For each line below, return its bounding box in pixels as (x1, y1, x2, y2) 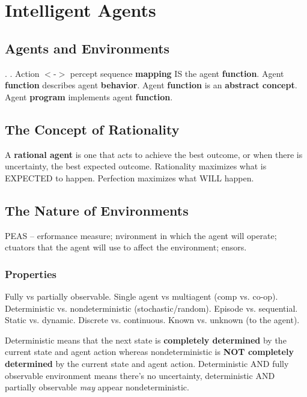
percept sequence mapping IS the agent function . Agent (70, 67, 284, 79)
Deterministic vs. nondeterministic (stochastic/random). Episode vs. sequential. (5, 302, 298, 314)
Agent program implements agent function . (5, 90, 173, 103)
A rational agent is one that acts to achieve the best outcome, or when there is (5, 148, 303, 160)
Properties (5, 266, 56, 281)
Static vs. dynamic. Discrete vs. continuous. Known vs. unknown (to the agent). (5, 314, 300, 326)
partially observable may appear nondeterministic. (5, 381, 189, 393)
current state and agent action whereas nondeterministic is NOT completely (5, 345, 294, 358)
